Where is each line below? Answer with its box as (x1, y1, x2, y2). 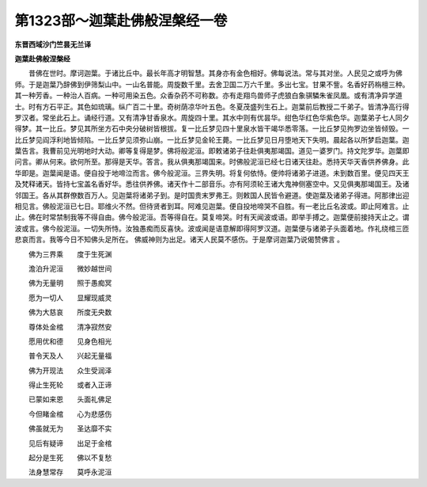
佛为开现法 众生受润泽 (28, 365, 112, 375)
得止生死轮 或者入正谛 (28, 380, 112, 390)
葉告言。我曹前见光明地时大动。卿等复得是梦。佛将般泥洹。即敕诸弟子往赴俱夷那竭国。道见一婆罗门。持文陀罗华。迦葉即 (14, 146, 410, 156)
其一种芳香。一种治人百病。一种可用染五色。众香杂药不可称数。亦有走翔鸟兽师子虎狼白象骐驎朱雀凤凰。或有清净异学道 (14, 91, 402, 101)
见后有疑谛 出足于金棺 (28, 438, 112, 447)
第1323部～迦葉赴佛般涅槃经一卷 (14, 12, 228, 29)
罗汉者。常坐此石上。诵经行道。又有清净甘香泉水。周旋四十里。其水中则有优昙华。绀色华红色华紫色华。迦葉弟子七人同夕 (14, 112, 410, 122)
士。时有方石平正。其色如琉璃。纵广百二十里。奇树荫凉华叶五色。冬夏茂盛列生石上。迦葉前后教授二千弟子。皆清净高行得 (14, 101, 410, 111)
